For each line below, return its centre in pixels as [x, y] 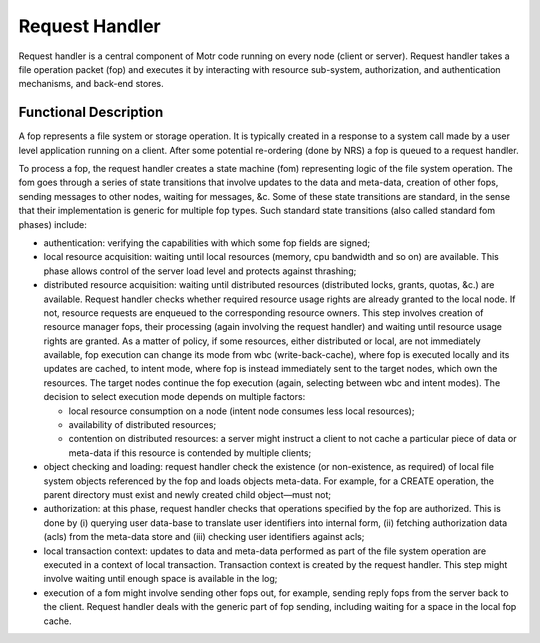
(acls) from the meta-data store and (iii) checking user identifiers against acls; [204, 537]
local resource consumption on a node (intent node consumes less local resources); [241, 411]
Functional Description [91, 112]
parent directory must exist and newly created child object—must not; [187, 494]
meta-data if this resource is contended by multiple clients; [190, 452]
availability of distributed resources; [142, 425]
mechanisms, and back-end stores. [91, 84]
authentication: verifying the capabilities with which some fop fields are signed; [206, 242]
